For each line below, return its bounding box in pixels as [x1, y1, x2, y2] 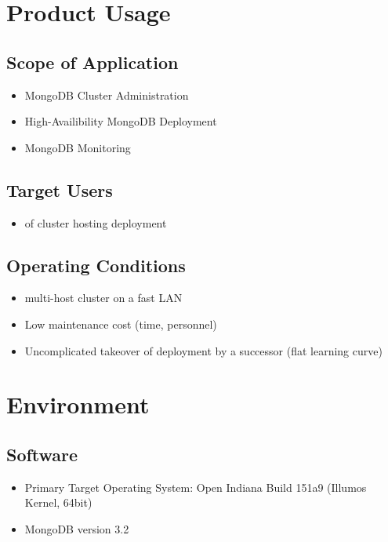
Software [6, 442, 78, 466]
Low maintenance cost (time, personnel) [24, 315, 217, 332]
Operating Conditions [6, 253, 186, 277]
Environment [6, 388, 150, 420]
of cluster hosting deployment [24, 214, 167, 231]
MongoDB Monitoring [24, 139, 131, 155]
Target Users [6, 177, 113, 202]
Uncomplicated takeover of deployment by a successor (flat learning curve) [24, 342, 383, 358]
